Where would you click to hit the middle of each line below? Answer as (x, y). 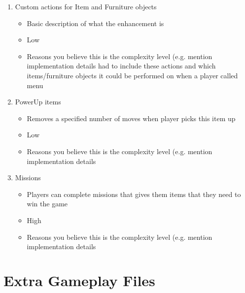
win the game (47, 204)
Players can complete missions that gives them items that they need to (134, 194)
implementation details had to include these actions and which (121, 66)
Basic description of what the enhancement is (95, 23)
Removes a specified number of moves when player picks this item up (131, 118)
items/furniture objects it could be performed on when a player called (132, 75)
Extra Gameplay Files (79, 280)
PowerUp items (38, 102)
